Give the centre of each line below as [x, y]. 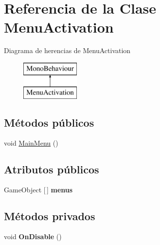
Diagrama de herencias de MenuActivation [67, 50]
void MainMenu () [31, 143]
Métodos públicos [49, 122]
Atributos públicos [52, 169]
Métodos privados [50, 216]
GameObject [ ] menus [38, 190]
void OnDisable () [33, 236]
